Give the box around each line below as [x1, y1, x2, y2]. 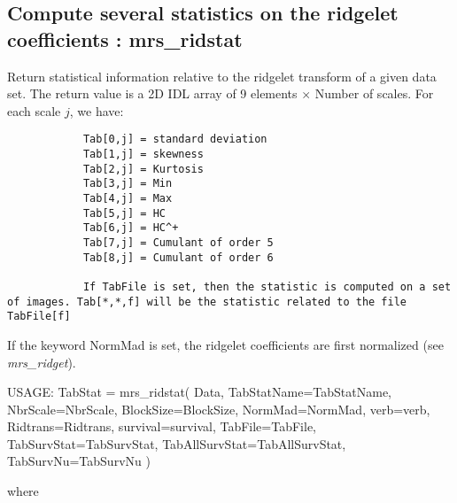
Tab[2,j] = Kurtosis [82, 162, 204, 175]
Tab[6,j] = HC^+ [82, 221, 179, 235]
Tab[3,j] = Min [82, 177, 173, 190]
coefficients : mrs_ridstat [7, 25, 243, 52]
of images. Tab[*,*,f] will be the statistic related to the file [7, 295, 407, 308]
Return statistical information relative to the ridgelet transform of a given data [7, 66, 437, 85]
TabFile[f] [7, 310, 71, 323]
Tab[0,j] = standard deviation [82, 133, 267, 146]
